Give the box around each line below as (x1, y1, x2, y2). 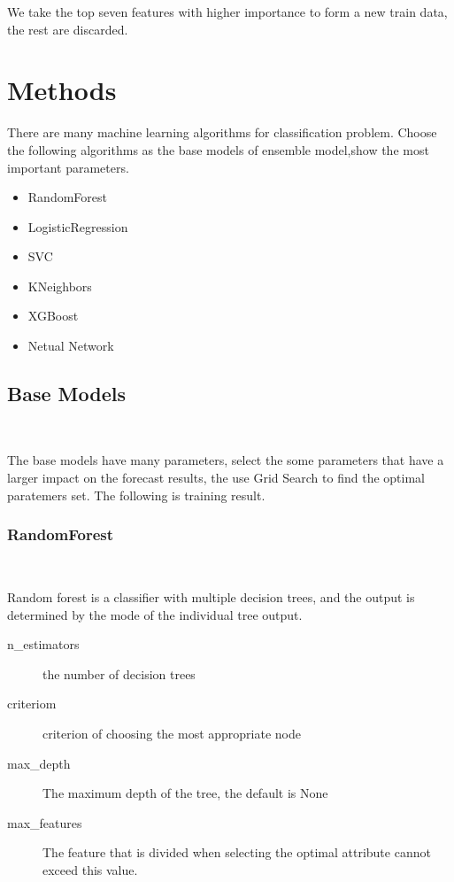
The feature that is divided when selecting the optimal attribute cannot (42, 843, 431, 862)
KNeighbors (27, 276, 92, 295)
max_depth (7, 754, 71, 772)
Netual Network (27, 337, 114, 355)
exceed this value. (42, 860, 138, 878)
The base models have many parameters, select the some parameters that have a (7, 451, 444, 469)
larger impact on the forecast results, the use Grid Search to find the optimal (7, 468, 425, 487)
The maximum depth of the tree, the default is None (42, 784, 328, 802)
